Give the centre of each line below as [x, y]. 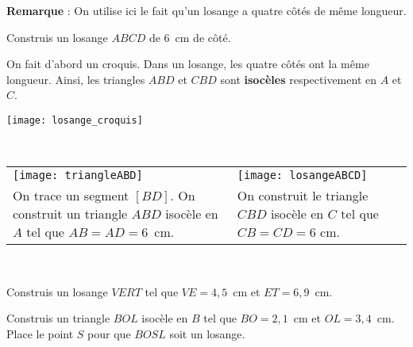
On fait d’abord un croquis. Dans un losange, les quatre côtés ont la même [188, 64]
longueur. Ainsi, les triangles [76, 79]
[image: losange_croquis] [75, 120]
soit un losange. [207, 334]
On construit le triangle [303, 196]
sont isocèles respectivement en [298, 79]
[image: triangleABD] [78, 175]
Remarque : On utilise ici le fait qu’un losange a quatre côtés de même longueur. [206, 10]
